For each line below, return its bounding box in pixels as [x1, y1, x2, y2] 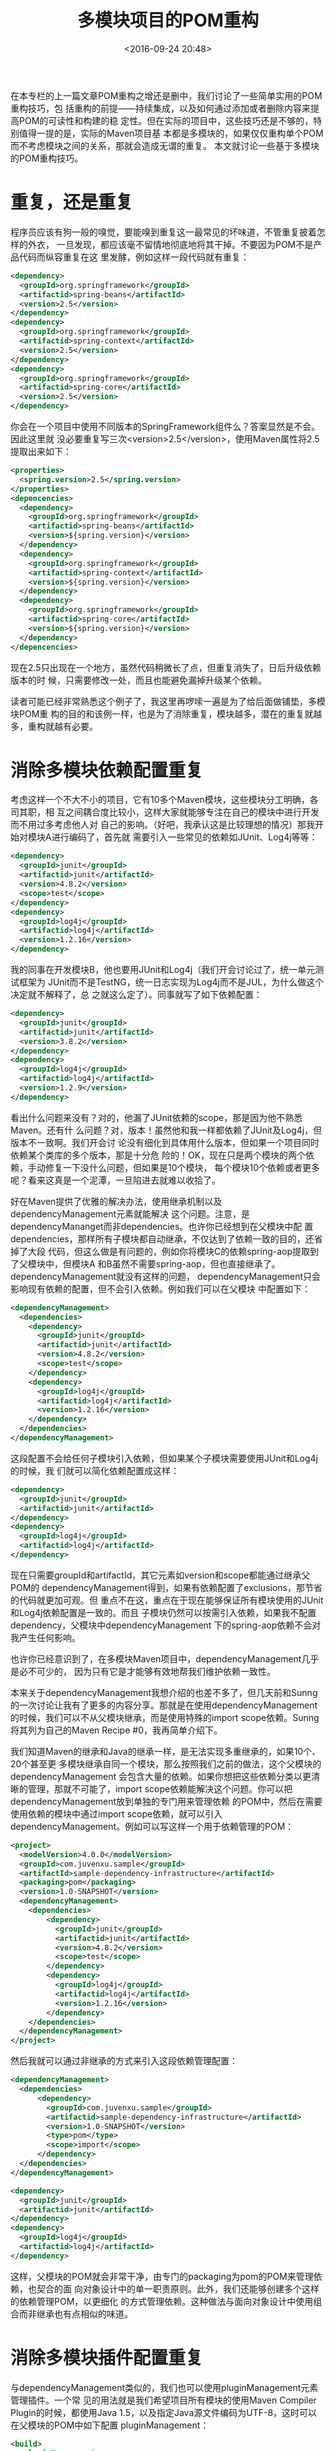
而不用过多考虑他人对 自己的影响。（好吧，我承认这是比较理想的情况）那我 [10, 819, 315, 831]
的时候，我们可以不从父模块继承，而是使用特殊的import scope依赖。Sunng [10, 1711, 320, 1723]
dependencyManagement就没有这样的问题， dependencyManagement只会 [10, 1270, 322, 1282]
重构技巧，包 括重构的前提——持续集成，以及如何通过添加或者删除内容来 [10, 102, 311, 114]
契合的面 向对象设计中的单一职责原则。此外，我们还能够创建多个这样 [36, 2282, 320, 2295]
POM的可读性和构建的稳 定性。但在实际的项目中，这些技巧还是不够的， [18, 114, 314, 126]
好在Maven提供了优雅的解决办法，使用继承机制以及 [10, 1195, 223, 1207]
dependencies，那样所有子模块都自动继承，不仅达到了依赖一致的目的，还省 [10, 1232, 323, 1245]
